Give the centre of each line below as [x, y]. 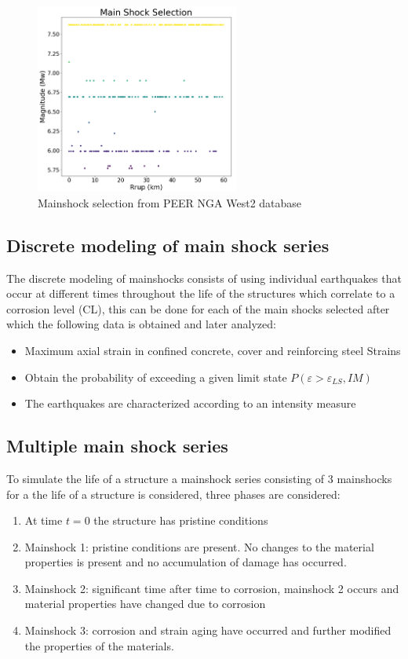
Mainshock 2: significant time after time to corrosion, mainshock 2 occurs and [212, 588]
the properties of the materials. [99, 645]
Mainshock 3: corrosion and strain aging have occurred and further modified [208, 630]
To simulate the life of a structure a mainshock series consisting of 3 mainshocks [199, 478]
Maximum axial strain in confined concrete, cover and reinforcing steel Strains [213, 350]
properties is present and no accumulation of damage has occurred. [186, 562]
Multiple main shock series [117, 446]
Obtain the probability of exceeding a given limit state [156, 377]
